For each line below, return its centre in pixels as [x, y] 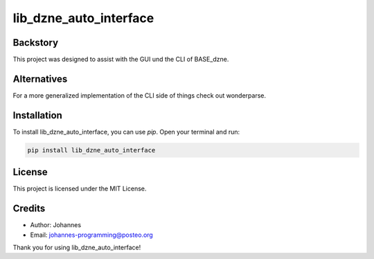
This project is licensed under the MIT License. [80, 189]
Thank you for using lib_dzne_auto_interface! [77, 248]
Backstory [36, 43]
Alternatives [40, 79]
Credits [29, 209]
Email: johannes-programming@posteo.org [92, 235]
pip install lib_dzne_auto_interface [91, 150]
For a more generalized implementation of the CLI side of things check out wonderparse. [140, 95]
